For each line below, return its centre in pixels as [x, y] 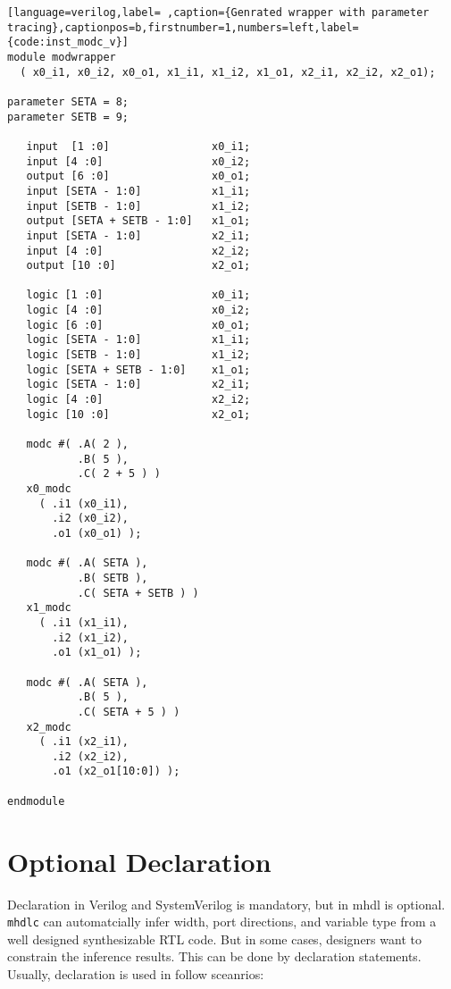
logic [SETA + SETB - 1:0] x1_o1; [138, 369]
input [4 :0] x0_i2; [138, 161]
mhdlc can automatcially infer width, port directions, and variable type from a [222, 922]
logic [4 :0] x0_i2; [138, 310]
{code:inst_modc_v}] [68, 42]
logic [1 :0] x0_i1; [138, 295]
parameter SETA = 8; [68, 101]
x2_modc [49, 727]
